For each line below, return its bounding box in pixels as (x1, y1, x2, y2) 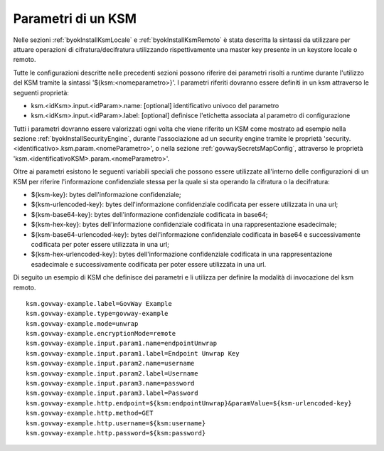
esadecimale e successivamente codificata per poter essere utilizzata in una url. (31, 260, 267, 268)
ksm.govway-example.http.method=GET (26, 409, 154, 418)
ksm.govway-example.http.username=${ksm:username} (26, 419, 206, 427)
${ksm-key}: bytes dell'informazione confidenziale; (31, 191, 181, 199)
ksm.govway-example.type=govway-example (26, 309, 169, 318)
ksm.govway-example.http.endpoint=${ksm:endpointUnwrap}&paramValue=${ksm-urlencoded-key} (26, 399, 352, 407)
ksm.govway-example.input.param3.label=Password (26, 389, 198, 398)
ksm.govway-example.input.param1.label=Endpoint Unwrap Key (26, 349, 240, 357)
